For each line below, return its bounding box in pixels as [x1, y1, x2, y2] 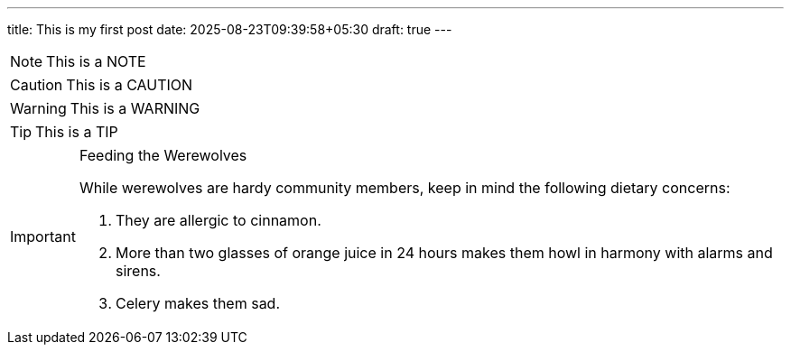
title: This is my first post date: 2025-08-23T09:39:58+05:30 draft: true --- [7, 22, 452, 37]
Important [10, 227, 76, 245]
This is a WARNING [70, 99, 200, 117]
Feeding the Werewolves [79, 146, 247, 164]
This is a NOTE [46, 52, 146, 70]
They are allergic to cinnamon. [115, 211, 321, 229]
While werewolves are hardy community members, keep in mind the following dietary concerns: [79, 179, 731, 197]
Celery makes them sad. [115, 294, 281, 312]
